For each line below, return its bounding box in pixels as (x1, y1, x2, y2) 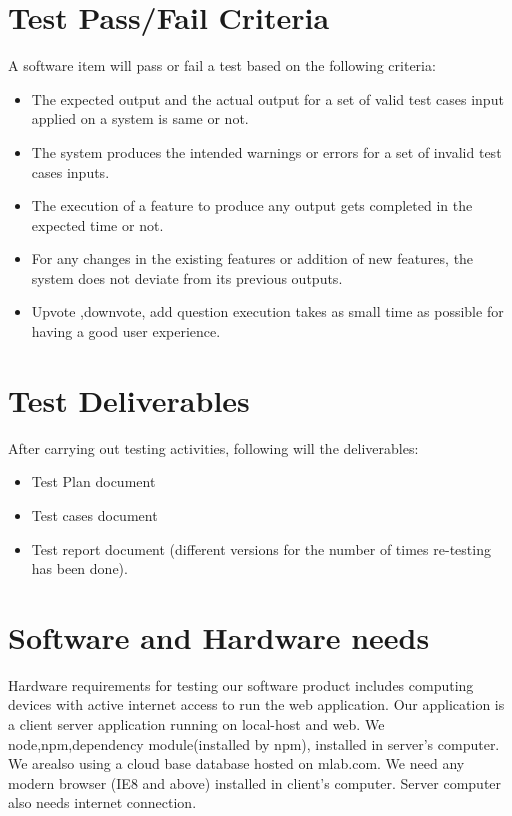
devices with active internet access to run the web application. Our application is (8, 694, 505, 715)
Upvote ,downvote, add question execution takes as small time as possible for (31, 301, 504, 322)
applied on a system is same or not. (31, 108, 249, 129)
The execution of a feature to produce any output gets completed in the (31, 195, 473, 216)
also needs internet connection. (8, 792, 197, 813)
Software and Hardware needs (8, 616, 430, 657)
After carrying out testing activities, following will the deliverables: (8, 437, 419, 458)
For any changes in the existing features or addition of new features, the (31, 248, 474, 269)
